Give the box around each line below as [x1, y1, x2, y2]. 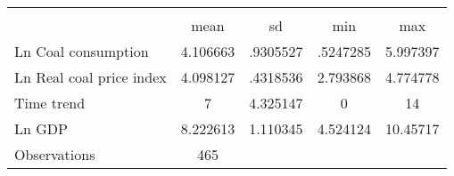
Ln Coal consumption [14, 41, 149, 61]
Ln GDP [14, 118, 68, 139]
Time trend [14, 92, 86, 113]
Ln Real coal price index [14, 67, 167, 87]
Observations [14, 144, 95, 164]
